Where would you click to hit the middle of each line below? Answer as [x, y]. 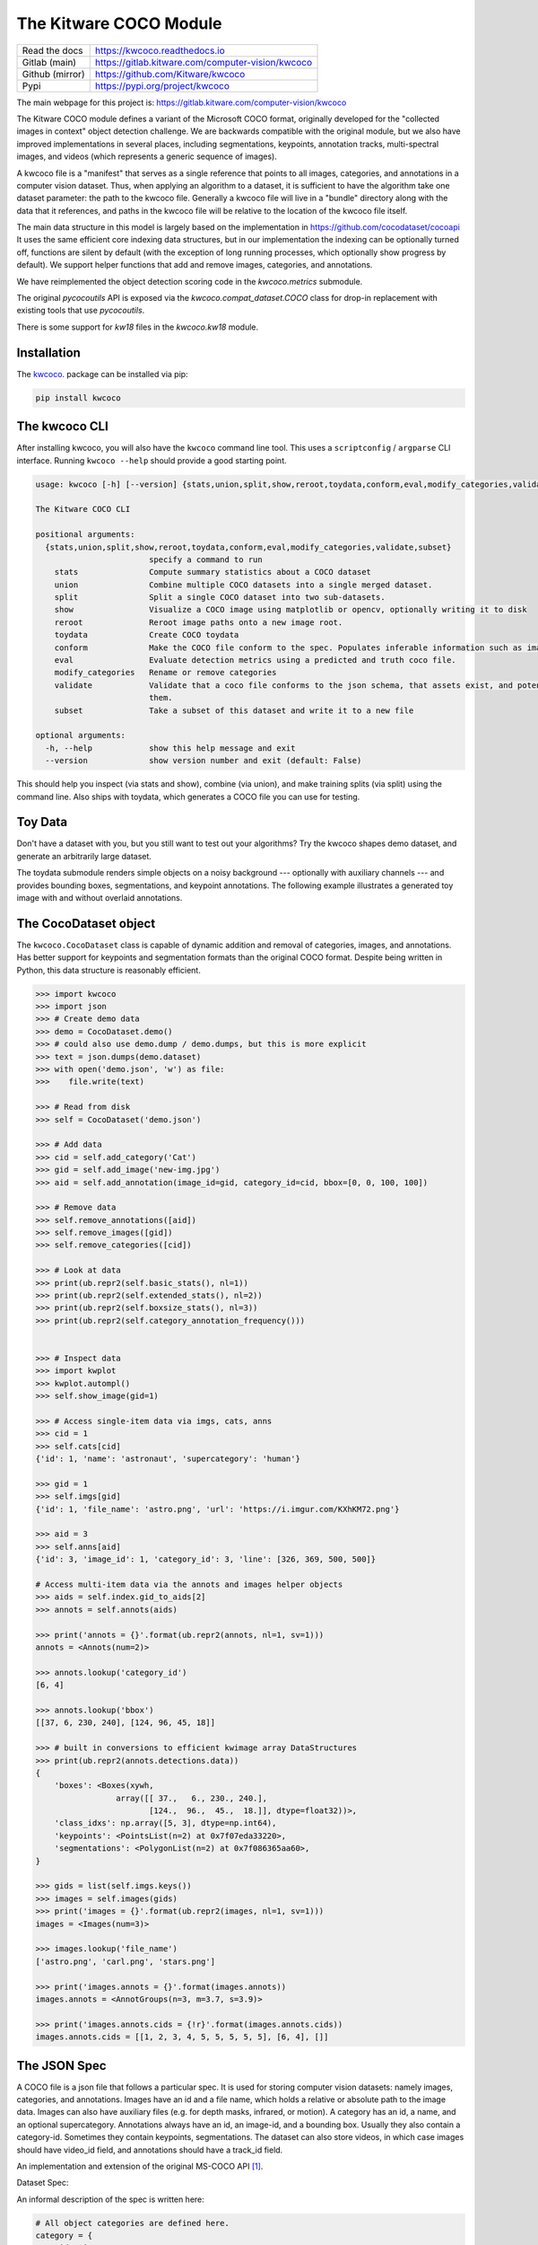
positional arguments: [85, 535]
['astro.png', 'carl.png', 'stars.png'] [125, 1961]
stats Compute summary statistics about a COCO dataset [213, 572]
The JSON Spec [61, 2065]
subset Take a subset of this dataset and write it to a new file [234, 710]
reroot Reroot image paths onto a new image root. [199, 622]
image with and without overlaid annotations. [100, 898]
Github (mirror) [53, 74]
